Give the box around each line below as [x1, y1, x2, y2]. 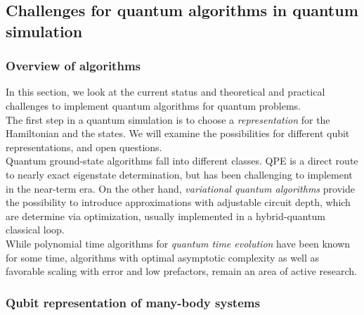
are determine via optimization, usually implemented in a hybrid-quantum [6, 208, 325, 223]
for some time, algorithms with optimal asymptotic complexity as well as [6, 250, 320, 264]
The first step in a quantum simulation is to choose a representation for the [6, 112, 330, 127]
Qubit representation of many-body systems [6, 293, 260, 311]
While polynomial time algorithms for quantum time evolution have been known [6, 236, 351, 250]
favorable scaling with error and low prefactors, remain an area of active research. [6, 264, 357, 278]
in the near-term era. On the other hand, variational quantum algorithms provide [6, 181, 355, 195]
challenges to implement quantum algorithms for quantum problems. [6, 98, 301, 112]
